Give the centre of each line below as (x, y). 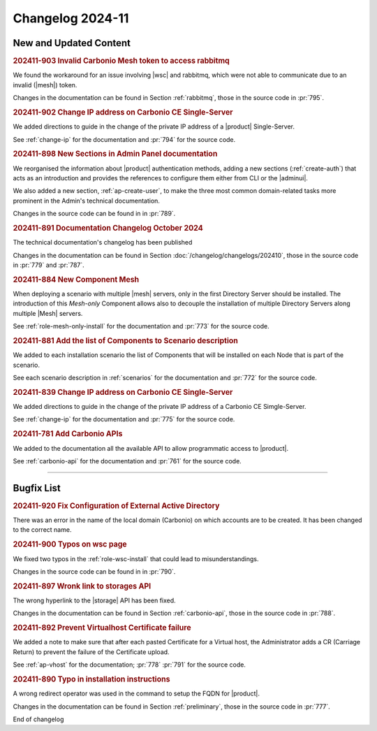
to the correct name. (42, 530)
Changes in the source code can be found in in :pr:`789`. (94, 214)
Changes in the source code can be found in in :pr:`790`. (94, 571)
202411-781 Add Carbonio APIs (68, 434)
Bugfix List (37, 488)
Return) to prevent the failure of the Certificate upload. (91, 652)
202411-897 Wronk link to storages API (82, 586)
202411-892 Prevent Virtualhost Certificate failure (102, 628)
